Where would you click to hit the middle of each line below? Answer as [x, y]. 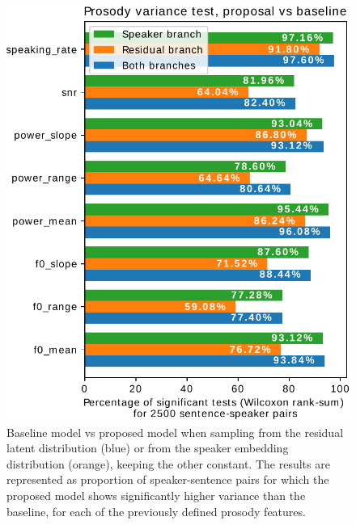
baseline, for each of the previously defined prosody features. [156, 511]
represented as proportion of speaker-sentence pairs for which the [168, 479]
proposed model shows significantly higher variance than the [156, 495]
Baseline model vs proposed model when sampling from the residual [175, 432]
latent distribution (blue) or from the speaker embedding [148, 448]
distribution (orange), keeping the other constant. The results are [168, 463]
